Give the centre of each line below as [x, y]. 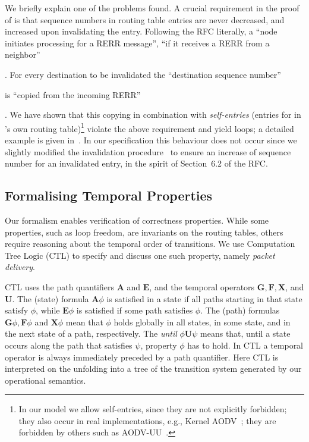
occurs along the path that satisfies [69, 345]
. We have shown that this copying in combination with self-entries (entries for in [153, 115]
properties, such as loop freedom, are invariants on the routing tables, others [144, 232]
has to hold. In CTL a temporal [245, 345]
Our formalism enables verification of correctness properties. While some [137, 220]
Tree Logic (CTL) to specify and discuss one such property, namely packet [140, 255]
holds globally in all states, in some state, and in [202, 322]
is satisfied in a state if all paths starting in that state [204, 298]
